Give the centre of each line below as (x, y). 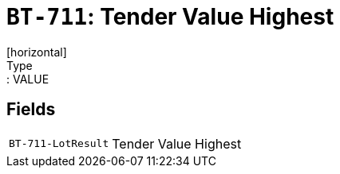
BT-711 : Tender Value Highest (170, 17)
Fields (31, 110)
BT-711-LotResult (59, 144)
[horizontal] (37, 52)
